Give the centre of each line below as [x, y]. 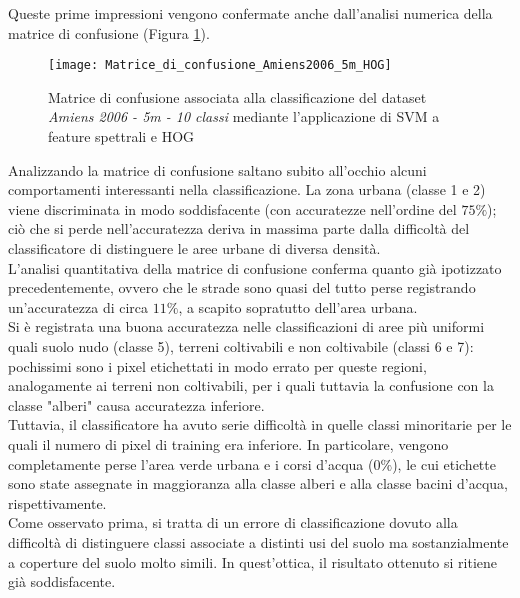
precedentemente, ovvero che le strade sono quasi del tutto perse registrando [242, 287]
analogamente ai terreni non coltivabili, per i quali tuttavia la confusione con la [251, 385]
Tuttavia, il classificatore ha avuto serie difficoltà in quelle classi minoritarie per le [260, 424]
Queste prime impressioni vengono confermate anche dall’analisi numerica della [250, 13]
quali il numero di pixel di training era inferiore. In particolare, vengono [228, 443]
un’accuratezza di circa [78, 306]
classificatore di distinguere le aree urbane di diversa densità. [194, 248]
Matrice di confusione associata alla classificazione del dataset [237, 96]
